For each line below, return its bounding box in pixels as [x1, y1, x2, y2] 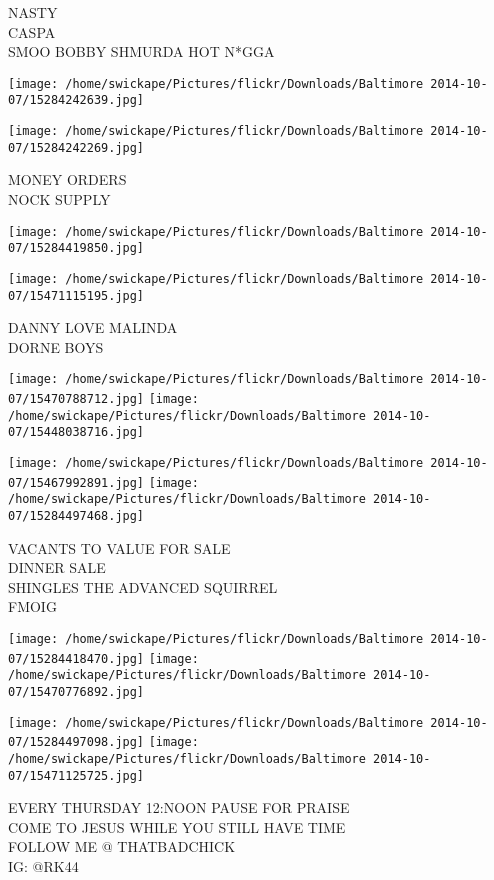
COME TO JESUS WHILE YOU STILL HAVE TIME [8, 816, 346, 837]
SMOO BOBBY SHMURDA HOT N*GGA [8, 41, 275, 62]
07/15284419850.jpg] [8, 241, 145, 256]
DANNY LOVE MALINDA [8, 317, 178, 338]
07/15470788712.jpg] [8, 392, 145, 407]
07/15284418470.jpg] [8, 651, 145, 666]
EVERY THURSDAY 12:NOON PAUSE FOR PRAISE [8, 797, 350, 818]
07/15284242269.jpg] [8, 140, 145, 155]
